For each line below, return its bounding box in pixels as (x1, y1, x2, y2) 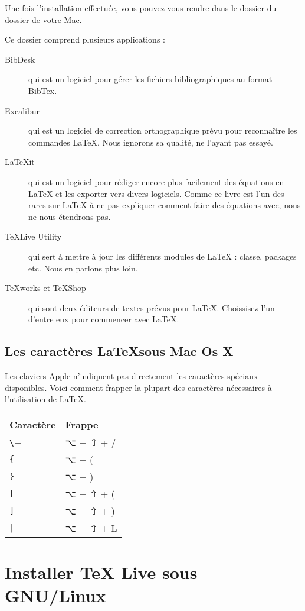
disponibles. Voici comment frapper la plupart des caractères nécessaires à (5, 381, 272, 393)
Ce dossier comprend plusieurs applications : (5, 33, 165, 46)
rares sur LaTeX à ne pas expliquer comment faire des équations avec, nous (28, 199, 301, 211)
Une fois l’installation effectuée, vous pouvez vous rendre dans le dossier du (5, 2, 277, 14)
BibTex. (28, 84, 57, 96)
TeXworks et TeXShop (5, 282, 86, 294)
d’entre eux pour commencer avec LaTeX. (28, 313, 179, 325)
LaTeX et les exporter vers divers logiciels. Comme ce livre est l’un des (28, 187, 284, 199)
